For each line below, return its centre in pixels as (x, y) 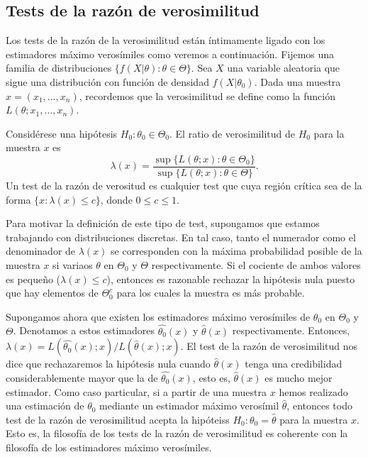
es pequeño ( (33, 279)
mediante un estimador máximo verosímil (189, 406)
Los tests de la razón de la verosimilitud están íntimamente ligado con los (166, 40)
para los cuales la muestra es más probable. (211, 293)
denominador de (41, 251)
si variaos (73, 264)
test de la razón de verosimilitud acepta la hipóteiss (118, 419)
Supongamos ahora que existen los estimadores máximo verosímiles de (158, 316)
